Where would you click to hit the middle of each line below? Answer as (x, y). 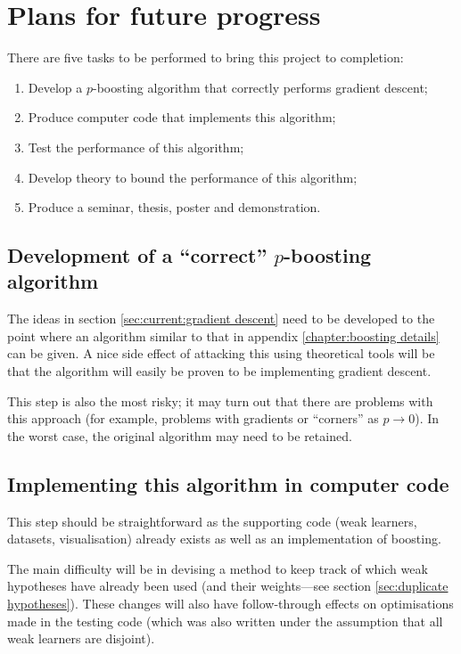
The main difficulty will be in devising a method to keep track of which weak (218, 568)
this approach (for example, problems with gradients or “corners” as (193, 418)
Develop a (55, 87)
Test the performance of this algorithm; (136, 147)
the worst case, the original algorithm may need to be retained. (180, 435)
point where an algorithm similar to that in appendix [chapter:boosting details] (223, 335)
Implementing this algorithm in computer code (228, 483)
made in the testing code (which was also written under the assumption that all (225, 621)
